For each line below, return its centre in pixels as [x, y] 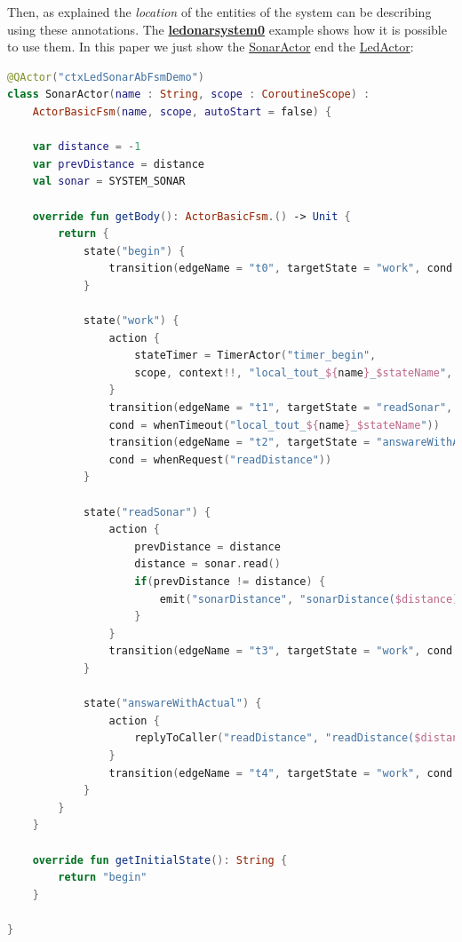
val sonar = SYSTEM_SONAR [109, 182]
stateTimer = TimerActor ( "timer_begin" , [255, 356]
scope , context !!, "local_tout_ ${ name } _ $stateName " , [294, 372]
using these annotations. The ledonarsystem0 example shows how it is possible [227, 29]
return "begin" [103, 878]
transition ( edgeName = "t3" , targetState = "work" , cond [281, 651]
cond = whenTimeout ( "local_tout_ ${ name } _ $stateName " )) [274, 425]
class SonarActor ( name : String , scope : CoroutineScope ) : [189, 95]
